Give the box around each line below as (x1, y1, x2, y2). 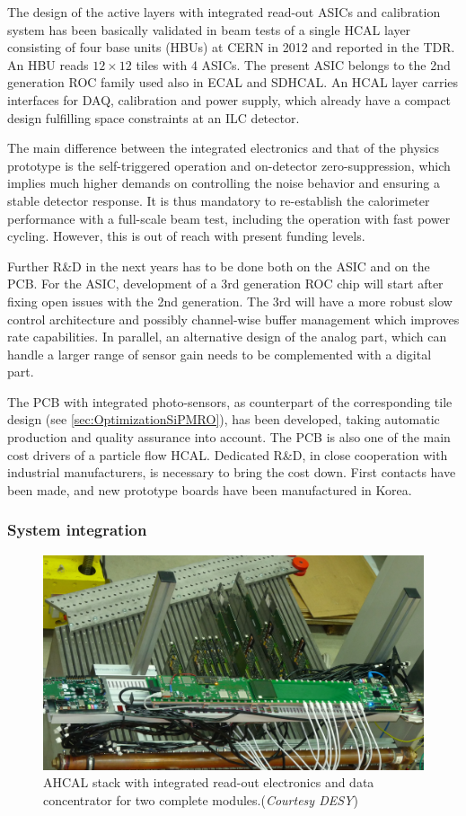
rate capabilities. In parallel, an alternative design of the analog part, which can (7, 327, 447, 346)
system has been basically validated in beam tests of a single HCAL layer (7, 20, 411, 39)
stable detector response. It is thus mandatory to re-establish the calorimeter (7, 191, 430, 209)
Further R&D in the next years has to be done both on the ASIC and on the (7, 256, 430, 275)
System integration (7, 519, 147, 541)
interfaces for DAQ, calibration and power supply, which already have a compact (7, 90, 452, 109)
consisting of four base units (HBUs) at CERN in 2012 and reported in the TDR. (7, 38, 455, 57)
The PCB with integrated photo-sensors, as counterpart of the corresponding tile (7, 392, 453, 411)
